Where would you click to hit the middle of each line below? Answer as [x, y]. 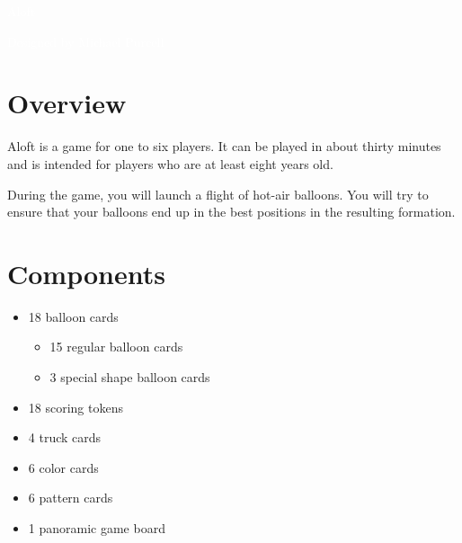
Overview [67, 103]
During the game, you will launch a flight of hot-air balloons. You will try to [218, 194]
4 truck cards [65, 437]
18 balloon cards [73, 316]
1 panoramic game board [97, 527]
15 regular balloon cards [116, 347]
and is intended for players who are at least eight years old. [170, 163]
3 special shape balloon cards [130, 377]
